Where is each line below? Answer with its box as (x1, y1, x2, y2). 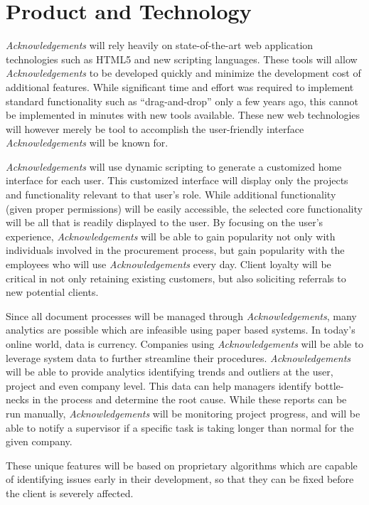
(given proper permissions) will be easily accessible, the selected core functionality (6, 201, 363, 216)
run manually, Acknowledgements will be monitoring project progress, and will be (6, 405, 360, 420)
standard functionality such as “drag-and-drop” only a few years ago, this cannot (6, 93, 359, 108)
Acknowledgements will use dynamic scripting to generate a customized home (6, 159, 342, 174)
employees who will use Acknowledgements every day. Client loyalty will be (6, 257, 331, 272)
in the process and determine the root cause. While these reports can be (32, 392, 347, 407)
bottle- (314, 378, 344, 393)
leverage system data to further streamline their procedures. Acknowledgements (6, 350, 351, 365)
